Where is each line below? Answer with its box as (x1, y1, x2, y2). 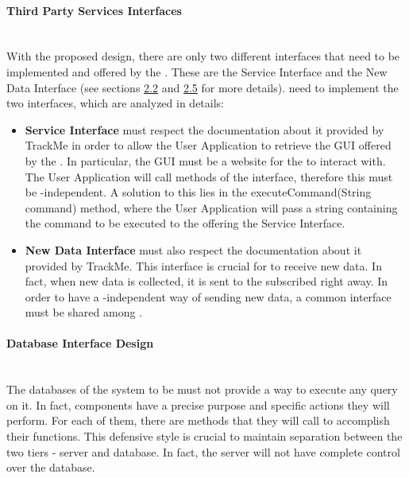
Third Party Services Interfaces (6, 2, 182, 18)
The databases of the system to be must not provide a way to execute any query (6, 381, 398, 398)
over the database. (6, 459, 95, 476)
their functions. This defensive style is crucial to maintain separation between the (6, 428, 403, 445)
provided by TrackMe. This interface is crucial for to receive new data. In (25, 257, 382, 274)
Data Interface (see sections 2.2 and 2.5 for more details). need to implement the (6, 79, 399, 95)
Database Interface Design (6, 335, 154, 352)
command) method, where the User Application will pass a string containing (25, 199, 398, 216)
